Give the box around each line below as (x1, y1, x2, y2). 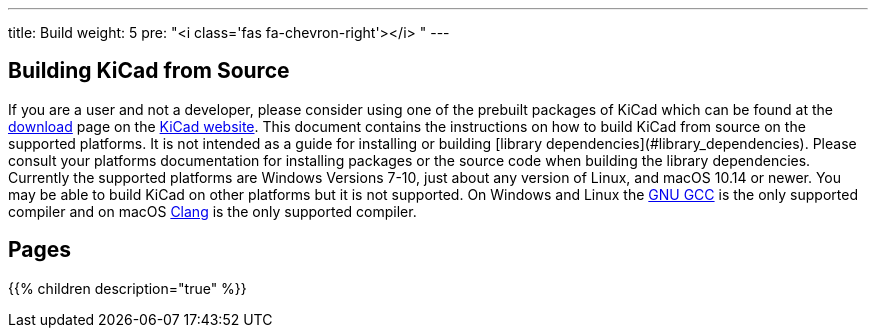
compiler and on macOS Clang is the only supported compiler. (8, 202, 417, 220)
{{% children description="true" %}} (8, 279, 247, 297)
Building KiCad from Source (8, 58, 290, 84)
